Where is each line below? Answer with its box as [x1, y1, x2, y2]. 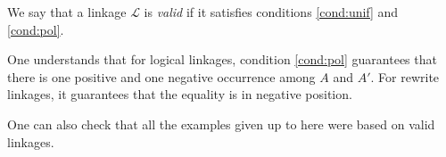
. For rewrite [370, 67, 440, 86]
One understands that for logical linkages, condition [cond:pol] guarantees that [7, 50, 437, 69]
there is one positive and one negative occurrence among [7, 67, 316, 86]
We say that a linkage [7, 3, 127, 21]
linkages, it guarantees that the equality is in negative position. [7, 85, 352, 103]
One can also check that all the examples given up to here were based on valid [7, 114, 435, 133]
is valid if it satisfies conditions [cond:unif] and [144, 3, 399, 21]
